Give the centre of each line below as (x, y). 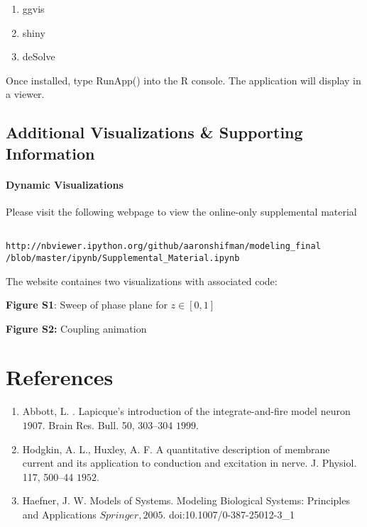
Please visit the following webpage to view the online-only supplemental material (181, 211)
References (60, 377)
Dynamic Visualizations (65, 184)
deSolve (39, 56)
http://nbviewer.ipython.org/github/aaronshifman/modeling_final (163, 246)
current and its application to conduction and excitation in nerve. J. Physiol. (190, 463)
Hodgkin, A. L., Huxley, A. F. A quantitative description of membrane (176, 449)
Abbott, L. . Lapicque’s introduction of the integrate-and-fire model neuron (186, 411)
